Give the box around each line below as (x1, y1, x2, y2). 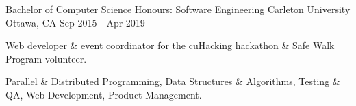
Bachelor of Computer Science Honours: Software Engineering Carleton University (5, 2, 351, 16)
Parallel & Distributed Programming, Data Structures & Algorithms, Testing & (5, 74, 340, 88)
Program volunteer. (5, 51, 87, 65)
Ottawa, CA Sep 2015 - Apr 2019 (5, 15, 145, 29)
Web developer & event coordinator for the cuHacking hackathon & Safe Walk (5, 38, 335, 52)
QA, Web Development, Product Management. (5, 87, 202, 101)
